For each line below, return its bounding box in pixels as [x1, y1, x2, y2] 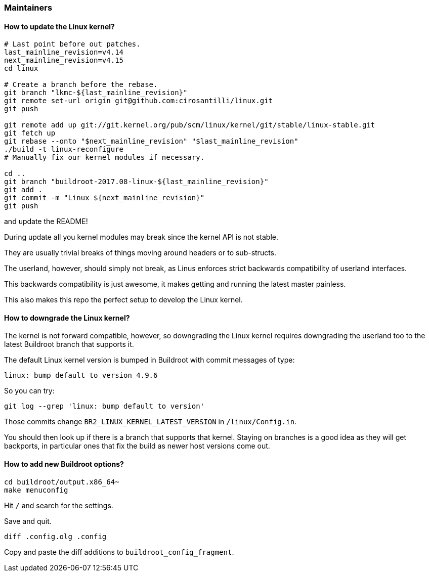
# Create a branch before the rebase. [4, 80, 158, 89]
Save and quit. [4, 516, 52, 525]
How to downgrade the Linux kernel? [4, 313, 130, 322]
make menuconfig [4, 485, 68, 494]
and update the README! [4, 217, 88, 226]
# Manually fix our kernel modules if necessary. [4, 153, 205, 162]
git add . [4, 186, 42, 194]
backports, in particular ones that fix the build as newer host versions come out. [4, 441, 270, 451]
